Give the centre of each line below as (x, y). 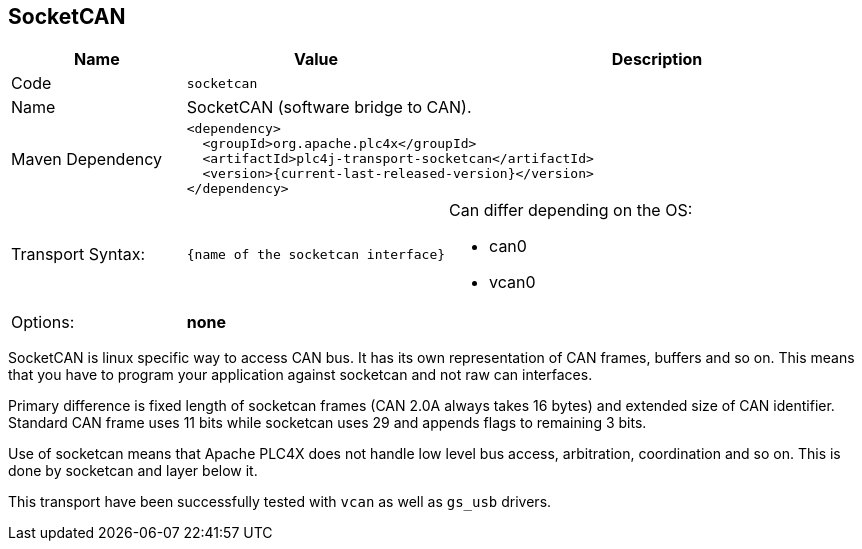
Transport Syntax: (78, 254)
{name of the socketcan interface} (316, 254)
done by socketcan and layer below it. (133, 471)
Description (657, 59)
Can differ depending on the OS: (571, 210)
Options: (43, 322)
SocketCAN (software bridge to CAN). (329, 107)
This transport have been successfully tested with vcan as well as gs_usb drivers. (280, 502)
